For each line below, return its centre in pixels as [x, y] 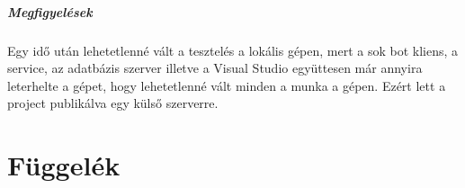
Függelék [64, 165]
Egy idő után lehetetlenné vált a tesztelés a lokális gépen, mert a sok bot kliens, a [233, 50]
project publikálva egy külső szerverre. [113, 103]
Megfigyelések [50, 11]
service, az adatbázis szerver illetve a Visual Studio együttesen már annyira [215, 68]
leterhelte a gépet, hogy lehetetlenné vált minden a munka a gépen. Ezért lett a [227, 85]
